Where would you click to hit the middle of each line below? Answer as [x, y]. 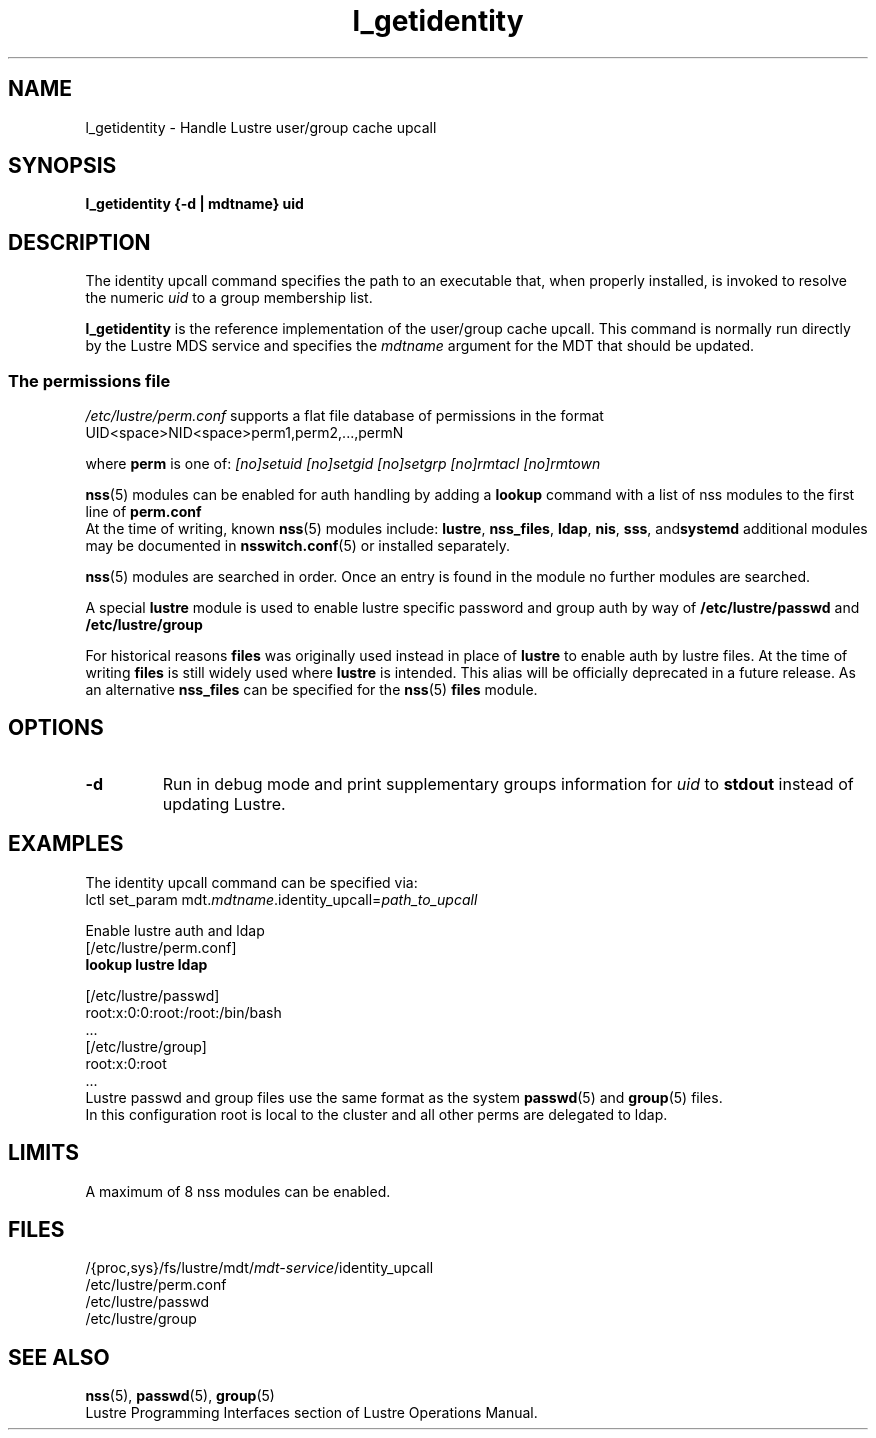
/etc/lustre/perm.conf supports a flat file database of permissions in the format [344, 416]
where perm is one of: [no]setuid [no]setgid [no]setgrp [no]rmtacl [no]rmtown [343, 464]
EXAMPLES [66, 844]
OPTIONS [56, 728]
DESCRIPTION [79, 242]
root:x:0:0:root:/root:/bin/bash [183, 1012]
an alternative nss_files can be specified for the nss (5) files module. [311, 690]
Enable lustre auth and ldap [175, 930]
